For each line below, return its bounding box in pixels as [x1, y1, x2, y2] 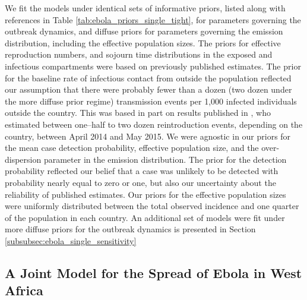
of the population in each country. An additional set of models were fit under [5, 211, 285, 223]
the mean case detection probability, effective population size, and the [5, 141, 259, 154]
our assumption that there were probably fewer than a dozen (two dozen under [5, 83, 292, 96]
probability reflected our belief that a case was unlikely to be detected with [5, 165, 278, 177]
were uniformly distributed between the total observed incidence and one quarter [5, 200, 299, 212]
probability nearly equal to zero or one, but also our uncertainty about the [5, 176, 276, 188]
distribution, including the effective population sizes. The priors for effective [5, 36, 281, 49]
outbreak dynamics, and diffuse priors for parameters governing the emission [5, 25, 283, 37]
